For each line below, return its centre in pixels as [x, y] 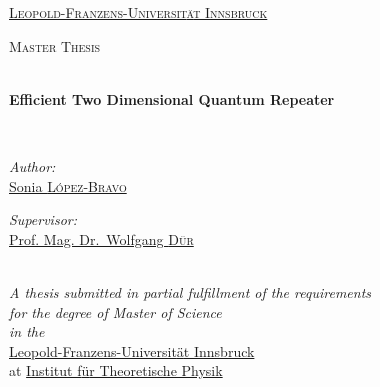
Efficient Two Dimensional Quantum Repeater [172, 98]
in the [27, 331]
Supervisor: [43, 219]
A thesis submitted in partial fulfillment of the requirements [190, 291]
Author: [32, 165]
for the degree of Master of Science [115, 311]
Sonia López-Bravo [68, 185]
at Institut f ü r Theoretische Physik [116, 370]
